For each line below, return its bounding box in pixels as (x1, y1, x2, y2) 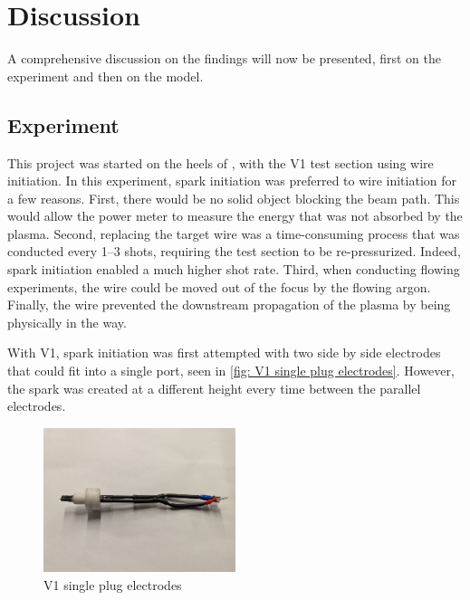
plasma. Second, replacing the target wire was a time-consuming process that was (7, 224, 460, 243)
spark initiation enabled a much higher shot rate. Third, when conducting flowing (7, 260, 460, 279)
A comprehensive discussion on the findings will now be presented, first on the (7, 49, 441, 68)
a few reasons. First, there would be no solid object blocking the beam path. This (7, 188, 460, 207)
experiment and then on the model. (7, 66, 204, 85)
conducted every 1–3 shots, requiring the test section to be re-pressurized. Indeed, (7, 242, 461, 261)
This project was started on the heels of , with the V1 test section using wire (7, 153, 434, 172)
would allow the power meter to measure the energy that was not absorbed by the (7, 206, 463, 225)
